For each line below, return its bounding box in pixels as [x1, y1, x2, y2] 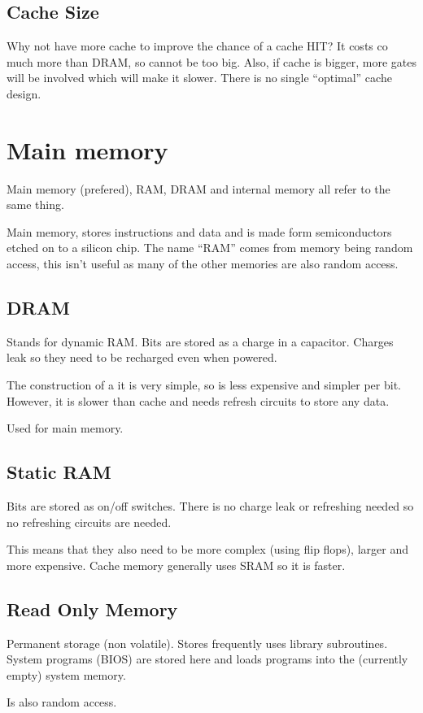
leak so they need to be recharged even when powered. [7, 349, 277, 366]
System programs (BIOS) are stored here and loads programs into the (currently [7, 650, 408, 667]
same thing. [7, 196, 64, 213]
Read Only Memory [7, 596, 178, 621]
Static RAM [7, 459, 111, 485]
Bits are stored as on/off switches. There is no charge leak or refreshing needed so [7, 498, 414, 515]
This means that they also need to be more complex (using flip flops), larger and [7, 541, 408, 558]
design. [7, 85, 41, 102]
